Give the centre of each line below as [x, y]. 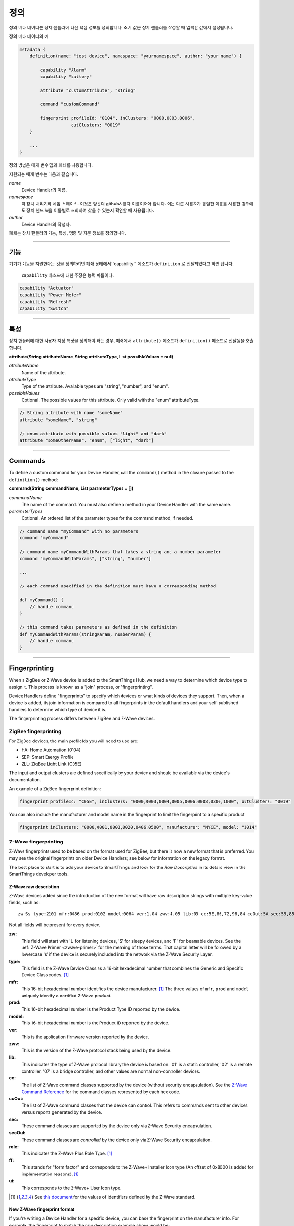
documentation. [25, 779]
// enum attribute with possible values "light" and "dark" [93, 434]
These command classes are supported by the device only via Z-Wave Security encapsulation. [117, 1126]
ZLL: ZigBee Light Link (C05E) [51, 764]
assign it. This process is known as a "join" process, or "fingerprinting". [81, 687]
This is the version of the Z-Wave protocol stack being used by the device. [96, 1050]
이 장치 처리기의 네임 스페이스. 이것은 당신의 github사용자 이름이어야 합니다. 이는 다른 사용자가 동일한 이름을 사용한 [131, 204]
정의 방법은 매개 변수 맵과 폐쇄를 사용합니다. [51, 165]
